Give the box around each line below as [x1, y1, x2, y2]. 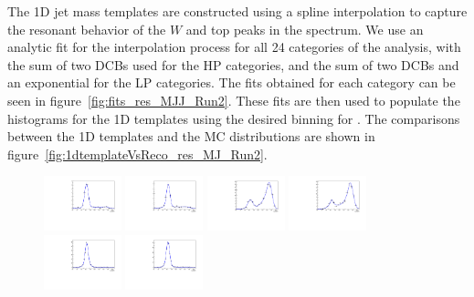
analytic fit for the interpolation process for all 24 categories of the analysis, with [7, 37, 461, 56]
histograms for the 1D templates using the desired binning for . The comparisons [7, 108, 460, 128]
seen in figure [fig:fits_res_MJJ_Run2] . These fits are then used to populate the [7, 90, 460, 109]
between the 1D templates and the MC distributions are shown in [7, 127, 375, 146]
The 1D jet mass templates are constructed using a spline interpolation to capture [7, 2, 468, 20]
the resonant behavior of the [7, 19, 166, 38]
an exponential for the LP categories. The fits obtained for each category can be [7, 73, 456, 92]
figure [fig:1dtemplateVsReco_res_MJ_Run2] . [7, 144, 268, 163]
